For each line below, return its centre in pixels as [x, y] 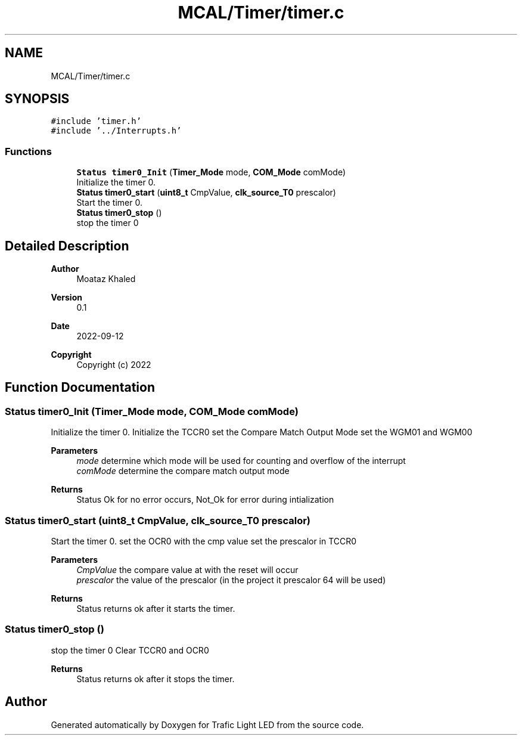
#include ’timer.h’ [96, 121]
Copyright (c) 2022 [114, 365]
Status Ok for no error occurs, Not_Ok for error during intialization [205, 500]
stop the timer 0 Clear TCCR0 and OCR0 [130, 650]
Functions [28, 151]
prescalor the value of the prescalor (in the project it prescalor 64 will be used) [231, 580]
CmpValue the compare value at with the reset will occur [187, 570]
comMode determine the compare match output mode [183, 471]
